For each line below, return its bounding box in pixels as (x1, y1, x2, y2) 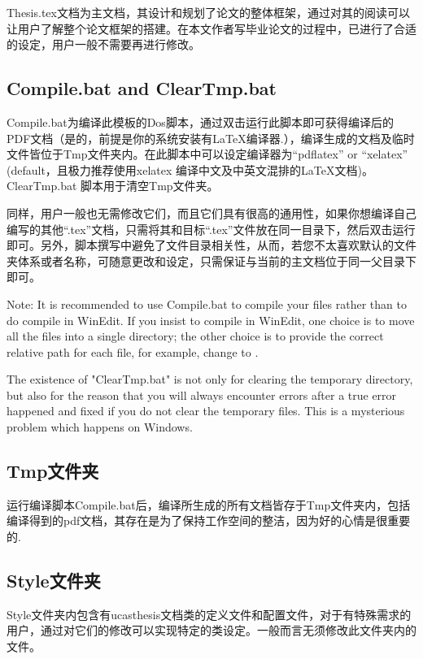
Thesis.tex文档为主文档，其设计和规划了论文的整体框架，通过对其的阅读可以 (7, 4, 410, 20)
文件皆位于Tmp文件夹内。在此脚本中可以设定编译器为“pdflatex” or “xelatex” (7, 145, 408, 163)
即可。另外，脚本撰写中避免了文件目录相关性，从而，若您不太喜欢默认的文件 (7, 236, 416, 254)
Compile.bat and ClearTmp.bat (7, 76, 277, 101)
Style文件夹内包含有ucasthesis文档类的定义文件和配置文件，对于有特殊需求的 (7, 605, 412, 622)
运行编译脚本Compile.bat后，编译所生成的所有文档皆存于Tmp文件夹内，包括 (7, 496, 411, 513)
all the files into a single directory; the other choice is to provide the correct (7, 327, 384, 345)
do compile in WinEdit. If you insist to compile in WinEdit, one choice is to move (7, 311, 415, 328)
